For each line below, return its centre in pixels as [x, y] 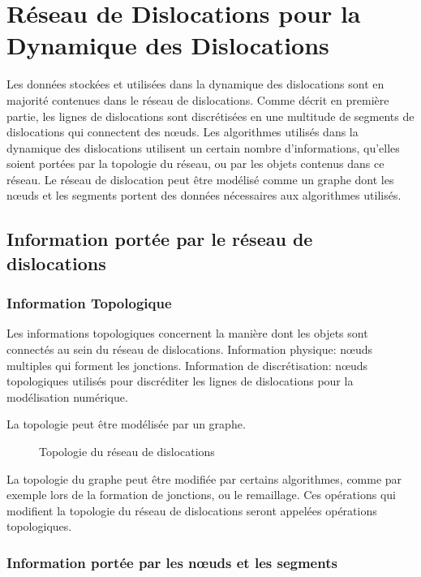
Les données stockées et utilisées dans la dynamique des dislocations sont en [195, 84]
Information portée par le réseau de [160, 239]
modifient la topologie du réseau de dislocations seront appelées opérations [192, 510]
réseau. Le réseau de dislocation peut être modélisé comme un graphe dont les [200, 179]
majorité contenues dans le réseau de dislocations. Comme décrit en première [198, 99]
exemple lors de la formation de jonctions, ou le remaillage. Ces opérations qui [201, 495]
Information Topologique [89, 303]
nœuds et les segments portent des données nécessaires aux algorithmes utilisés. [204, 195]
